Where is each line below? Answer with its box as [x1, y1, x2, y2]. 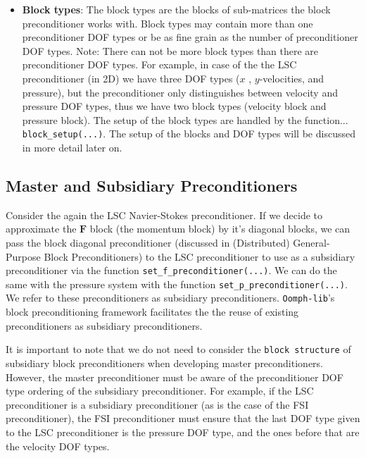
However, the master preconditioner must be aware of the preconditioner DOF [6, 369, 343, 384]
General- [293, 235, 330, 249]
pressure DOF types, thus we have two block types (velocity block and [22, 99, 327, 113]
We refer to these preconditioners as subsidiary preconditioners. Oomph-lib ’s [6, 290, 335, 305]
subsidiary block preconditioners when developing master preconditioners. [6, 355, 323, 370]
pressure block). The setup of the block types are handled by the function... [22, 112, 348, 127]
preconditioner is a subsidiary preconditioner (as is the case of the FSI [6, 397, 309, 411]
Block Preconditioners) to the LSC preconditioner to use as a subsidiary [44, 249, 355, 264]
